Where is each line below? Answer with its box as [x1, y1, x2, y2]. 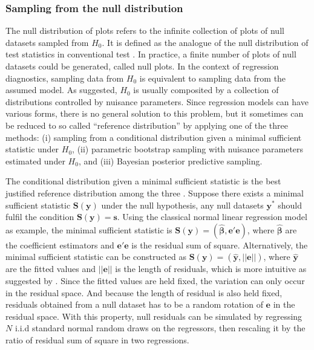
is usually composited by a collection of [133, 83, 279, 96]
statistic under [5, 143, 59, 155]
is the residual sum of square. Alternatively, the [131, 238, 308, 251]
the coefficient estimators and [5, 238, 114, 251]
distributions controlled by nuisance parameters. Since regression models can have [5, 95, 309, 108]
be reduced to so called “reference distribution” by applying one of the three [5, 118, 289, 131]
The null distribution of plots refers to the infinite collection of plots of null [5, 24, 284, 37]
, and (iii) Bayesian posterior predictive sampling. [78, 154, 263, 167]
